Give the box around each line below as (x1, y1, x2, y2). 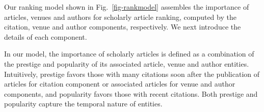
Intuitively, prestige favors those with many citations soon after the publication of (4, 68, 260, 79)
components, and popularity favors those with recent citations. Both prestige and (4, 88, 258, 99)
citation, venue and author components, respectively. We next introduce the (4, 21, 241, 32)
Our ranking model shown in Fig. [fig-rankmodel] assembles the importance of (4, 2, 249, 12)
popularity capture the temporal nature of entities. (4, 98, 163, 109)
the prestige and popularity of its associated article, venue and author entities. (4, 58, 249, 69)
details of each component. (4, 31, 87, 42)
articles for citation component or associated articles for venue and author (4, 78, 235, 89)
